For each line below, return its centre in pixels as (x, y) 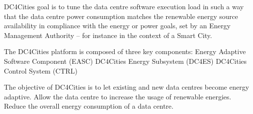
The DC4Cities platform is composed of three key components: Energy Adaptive (125, 51)
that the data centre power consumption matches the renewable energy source (121, 16)
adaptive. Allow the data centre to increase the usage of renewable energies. (118, 96)
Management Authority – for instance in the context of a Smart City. (108, 35)
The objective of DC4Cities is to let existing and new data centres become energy (126, 87)
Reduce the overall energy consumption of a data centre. (89, 106)
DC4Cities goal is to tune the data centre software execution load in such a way (124, 6)
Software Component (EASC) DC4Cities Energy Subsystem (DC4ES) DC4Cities (126, 61)
